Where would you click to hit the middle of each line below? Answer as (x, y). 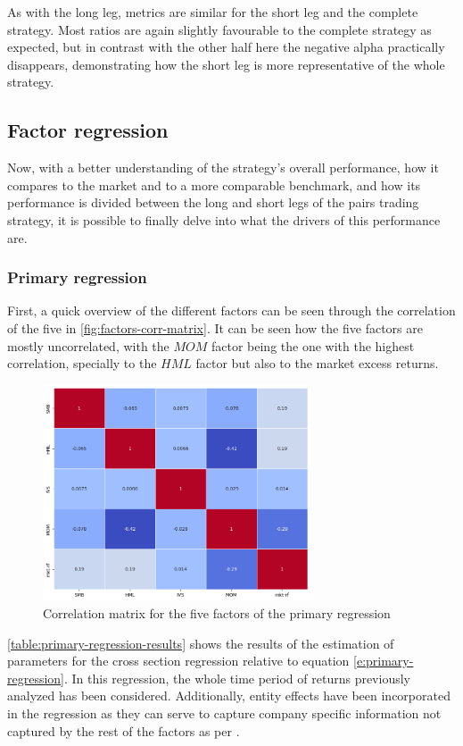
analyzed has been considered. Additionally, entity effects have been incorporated (229, 696)
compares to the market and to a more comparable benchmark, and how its (214, 184)
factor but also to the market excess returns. (317, 363)
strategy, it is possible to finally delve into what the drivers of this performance (224, 219)
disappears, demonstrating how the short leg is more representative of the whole (226, 64)
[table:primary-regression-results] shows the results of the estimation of (201, 643)
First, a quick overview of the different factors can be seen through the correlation (231, 310)
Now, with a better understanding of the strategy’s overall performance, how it (223, 168)
